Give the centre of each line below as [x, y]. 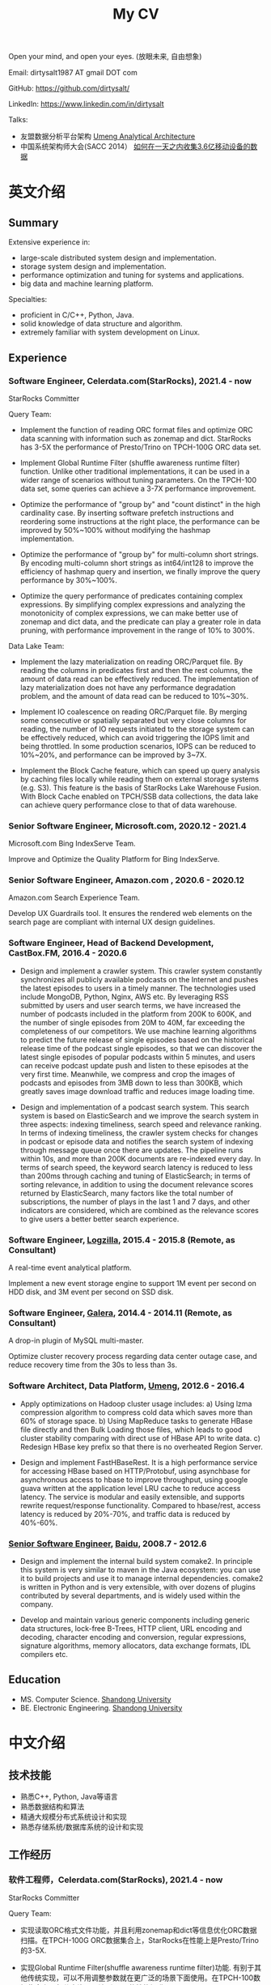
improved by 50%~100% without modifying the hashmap [115, 530]
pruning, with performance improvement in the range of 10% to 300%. [138, 630]
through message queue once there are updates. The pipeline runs [131, 1150]
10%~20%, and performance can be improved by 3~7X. [113, 755]
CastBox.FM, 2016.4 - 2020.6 [68, 953]
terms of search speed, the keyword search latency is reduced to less [136, 1167]
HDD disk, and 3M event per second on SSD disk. [91, 1292]
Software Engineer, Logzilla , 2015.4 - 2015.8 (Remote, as [122, 1240]
